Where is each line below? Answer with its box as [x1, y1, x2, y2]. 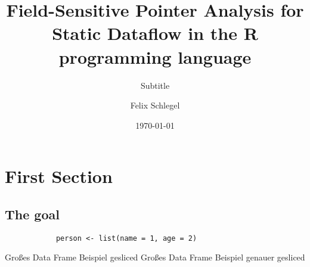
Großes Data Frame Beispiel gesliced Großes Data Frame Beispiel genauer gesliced [5, 251, 305, 263]
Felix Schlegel [130, 99, 180, 111]
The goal [5, 204, 60, 223]
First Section [5, 164, 113, 188]
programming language [58, 44, 252, 69]
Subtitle [140, 79, 170, 91]
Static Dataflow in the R [52, 21, 258, 45]
